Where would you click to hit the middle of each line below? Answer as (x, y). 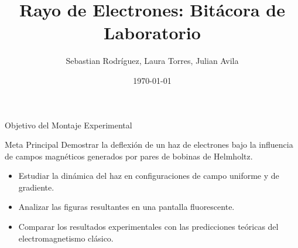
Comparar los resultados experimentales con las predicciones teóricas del (148, 227)
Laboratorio (152, 33)
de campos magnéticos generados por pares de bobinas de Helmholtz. (129, 156)
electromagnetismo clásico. (66, 238)
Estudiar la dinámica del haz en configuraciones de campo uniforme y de (149, 176)
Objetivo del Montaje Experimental (68, 125)
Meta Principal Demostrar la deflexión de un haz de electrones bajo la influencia (149, 145)
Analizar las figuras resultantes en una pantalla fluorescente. (126, 207)
